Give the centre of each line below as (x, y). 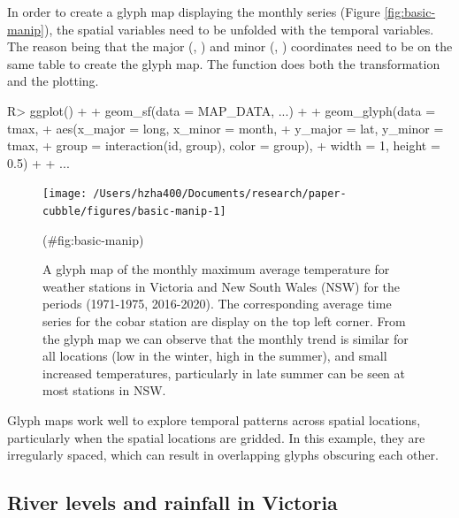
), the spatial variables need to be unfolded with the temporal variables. (239, 29)
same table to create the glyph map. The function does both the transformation (224, 63)
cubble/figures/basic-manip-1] (134, 211)
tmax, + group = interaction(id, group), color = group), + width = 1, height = (224, 145)
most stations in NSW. (104, 390)
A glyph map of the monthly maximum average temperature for (216, 269)
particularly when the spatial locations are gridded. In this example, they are (216, 437)
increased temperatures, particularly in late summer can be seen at (224, 373)
